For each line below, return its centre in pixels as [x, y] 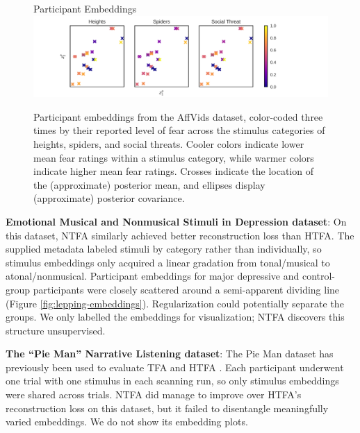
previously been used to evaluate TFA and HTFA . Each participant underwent [175, 367]
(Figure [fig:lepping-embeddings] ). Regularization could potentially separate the [175, 303]
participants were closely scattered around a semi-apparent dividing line [186, 289]
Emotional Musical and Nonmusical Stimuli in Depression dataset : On [176, 221]
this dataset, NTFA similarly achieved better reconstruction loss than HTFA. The [180, 235]
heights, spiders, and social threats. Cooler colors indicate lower [169, 143]
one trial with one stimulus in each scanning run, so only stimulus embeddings [172, 381]
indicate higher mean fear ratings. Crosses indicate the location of [173, 171]
